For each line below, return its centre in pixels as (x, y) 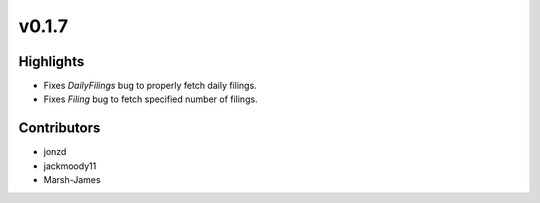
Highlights (51, 61)
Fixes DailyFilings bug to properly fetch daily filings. (150, 86)
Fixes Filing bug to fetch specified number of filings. (151, 99)
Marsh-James (72, 180)
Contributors (59, 128)
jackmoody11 (70, 166)
